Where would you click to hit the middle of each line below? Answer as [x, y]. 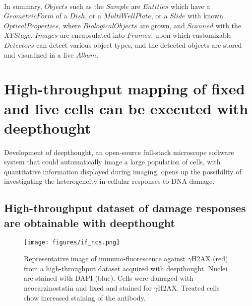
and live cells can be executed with [126, 108]
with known [205, 16]
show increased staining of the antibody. [85, 297]
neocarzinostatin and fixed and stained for [88, 287]
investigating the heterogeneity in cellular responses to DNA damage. [109, 181]
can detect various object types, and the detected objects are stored [139, 44]
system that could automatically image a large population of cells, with [112, 162]
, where [70, 25]
